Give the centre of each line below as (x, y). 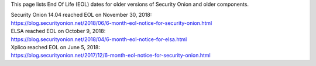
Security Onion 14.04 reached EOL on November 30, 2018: (81, 15)
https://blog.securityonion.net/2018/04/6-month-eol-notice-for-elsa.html (99, 39)
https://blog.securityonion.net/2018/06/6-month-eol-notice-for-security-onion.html (111, 23)
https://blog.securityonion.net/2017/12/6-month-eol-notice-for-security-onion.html (111, 56)
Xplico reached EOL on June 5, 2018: (56, 47)
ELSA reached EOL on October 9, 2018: (58, 31)
